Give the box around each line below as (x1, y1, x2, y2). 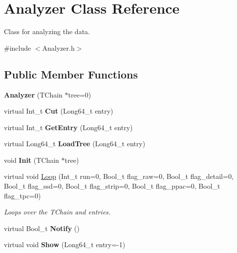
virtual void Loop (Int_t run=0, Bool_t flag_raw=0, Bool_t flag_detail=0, (4, 171, 234, 181)
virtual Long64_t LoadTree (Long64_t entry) (4, 138, 146, 149)
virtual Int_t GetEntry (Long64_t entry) (4, 122, 133, 132)
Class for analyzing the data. (4, 26, 90, 37)
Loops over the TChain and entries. (4, 207, 111, 217)
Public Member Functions (4, 66, 138, 81)
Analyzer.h (42, 42, 75, 53)
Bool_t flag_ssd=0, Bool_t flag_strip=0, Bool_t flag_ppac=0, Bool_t (4, 181, 220, 191)
